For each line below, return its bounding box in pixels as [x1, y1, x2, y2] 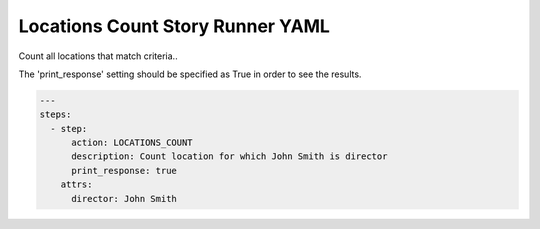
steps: [39, 109, 72, 120]
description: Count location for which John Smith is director [71, 151, 388, 162]
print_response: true [71, 165, 177, 176]
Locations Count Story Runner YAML [18, 15, 330, 37]
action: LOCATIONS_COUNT [71, 137, 194, 149]
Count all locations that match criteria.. [18, 50, 179, 62]
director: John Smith [71, 193, 177, 204]
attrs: [60, 179, 93, 190]
